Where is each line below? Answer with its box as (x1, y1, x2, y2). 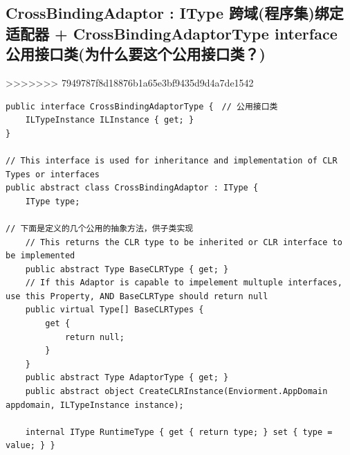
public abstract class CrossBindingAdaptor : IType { (6, 183, 259, 193)
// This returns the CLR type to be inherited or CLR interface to (25, 237, 342, 247)
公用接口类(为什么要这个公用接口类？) (6, 43, 266, 64)
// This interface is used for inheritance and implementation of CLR (6, 155, 338, 166)
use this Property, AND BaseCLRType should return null (6, 291, 268, 301)
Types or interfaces (6, 169, 100, 179)
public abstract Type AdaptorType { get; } (25, 373, 229, 383)
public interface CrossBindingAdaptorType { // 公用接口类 (6, 101, 278, 111)
